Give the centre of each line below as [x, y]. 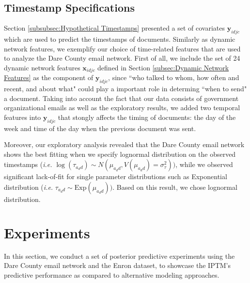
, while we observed [204, 164]
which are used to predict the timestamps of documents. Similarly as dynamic [120, 39]
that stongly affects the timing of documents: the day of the [147, 117]
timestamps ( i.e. [28, 164]
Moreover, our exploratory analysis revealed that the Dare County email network [124, 144]
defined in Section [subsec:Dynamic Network [163, 67]
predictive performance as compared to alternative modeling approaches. [112, 275]
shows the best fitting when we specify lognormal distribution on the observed [120, 154]
